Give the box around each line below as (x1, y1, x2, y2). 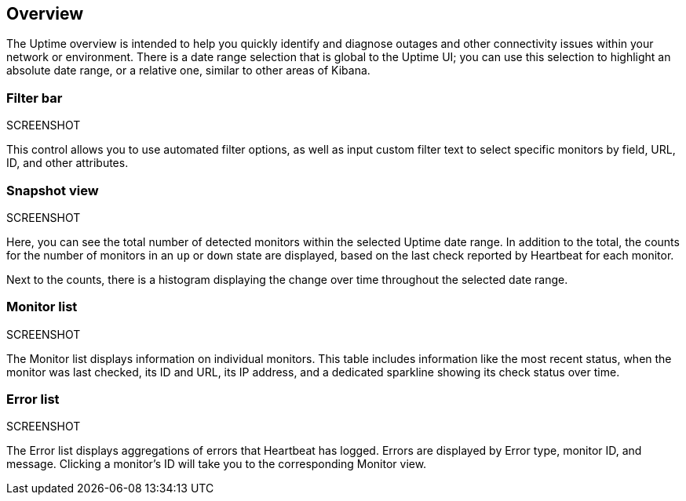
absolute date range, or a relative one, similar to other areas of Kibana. (6, 64, 370, 78)
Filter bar (6, 89, 63, 106)
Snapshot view (6, 182, 99, 198)
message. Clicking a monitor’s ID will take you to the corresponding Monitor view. (6, 457, 427, 471)
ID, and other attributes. (6, 156, 129, 170)
